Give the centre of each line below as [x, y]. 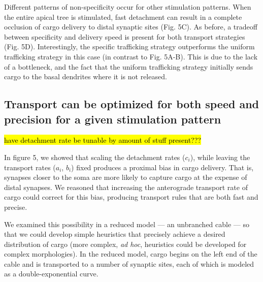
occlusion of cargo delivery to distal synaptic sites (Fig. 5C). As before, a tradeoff [131, 27]
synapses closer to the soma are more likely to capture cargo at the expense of [126, 177]
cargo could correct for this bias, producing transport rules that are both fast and [131, 197]
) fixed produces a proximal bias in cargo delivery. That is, [162, 167]
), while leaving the [220, 157]
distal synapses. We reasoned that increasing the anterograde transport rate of [126, 187]
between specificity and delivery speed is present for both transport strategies [125, 36]
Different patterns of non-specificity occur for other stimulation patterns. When [128, 7]
